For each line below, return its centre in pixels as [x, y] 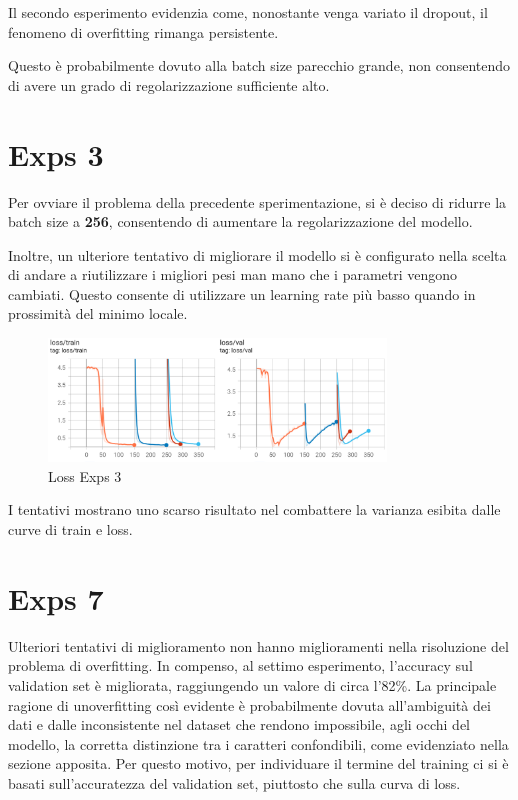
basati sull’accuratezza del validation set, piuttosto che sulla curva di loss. [234, 782]
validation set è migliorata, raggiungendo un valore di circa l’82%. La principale [252, 684]
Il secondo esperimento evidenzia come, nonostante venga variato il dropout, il [248, 12]
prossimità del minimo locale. [98, 313]
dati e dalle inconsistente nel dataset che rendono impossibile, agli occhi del [239, 724]
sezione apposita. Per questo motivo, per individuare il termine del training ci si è [258, 763]
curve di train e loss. [70, 529]
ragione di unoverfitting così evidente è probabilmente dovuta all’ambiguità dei [249, 704]
